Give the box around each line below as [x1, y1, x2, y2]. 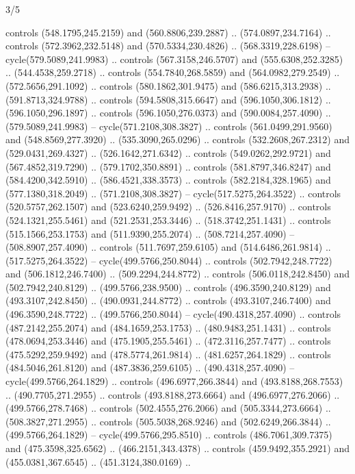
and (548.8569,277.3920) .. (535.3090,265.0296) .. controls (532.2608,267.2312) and [5, 132, 350, 147]
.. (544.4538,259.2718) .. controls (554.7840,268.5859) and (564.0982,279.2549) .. [5, 65, 340, 79]
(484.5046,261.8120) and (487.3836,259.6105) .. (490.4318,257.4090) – [5, 360, 295, 375]
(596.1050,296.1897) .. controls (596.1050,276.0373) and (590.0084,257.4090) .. [5, 105, 331, 120]
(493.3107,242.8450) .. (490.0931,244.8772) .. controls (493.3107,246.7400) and [5, 293, 331, 308]
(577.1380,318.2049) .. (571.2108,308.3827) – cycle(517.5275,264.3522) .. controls [5, 186, 341, 200]
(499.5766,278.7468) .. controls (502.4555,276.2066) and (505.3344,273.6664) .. [5, 401, 331, 415]
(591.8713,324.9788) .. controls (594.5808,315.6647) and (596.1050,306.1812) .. [5, 92, 331, 106]
